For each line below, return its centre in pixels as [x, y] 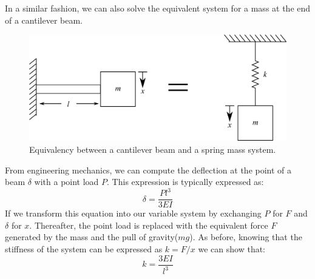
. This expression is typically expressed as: [185, 182]
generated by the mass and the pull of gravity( [92, 237]
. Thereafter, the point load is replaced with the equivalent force [149, 225]
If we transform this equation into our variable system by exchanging [133, 213]
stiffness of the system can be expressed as [84, 249]
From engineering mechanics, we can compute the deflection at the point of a [148, 170]
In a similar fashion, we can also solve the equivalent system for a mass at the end [158, 8]
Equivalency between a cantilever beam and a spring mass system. [153, 149]
